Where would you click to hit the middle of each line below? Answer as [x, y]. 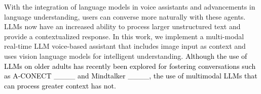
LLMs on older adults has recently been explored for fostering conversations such [130, 66]
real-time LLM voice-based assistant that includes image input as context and [125, 46]
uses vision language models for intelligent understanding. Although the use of [126, 56]
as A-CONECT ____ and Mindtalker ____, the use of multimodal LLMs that [131, 76]
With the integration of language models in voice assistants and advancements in [130, 7]
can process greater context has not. [60, 85]
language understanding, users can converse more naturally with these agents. [125, 16]
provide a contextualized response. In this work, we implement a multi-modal [124, 36]
